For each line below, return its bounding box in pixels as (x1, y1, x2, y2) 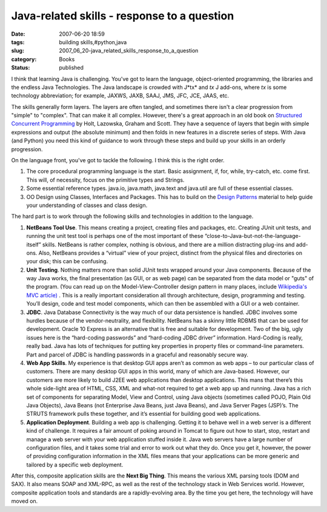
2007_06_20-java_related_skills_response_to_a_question (59, 47, 199, 54)
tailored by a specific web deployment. (26, 461, 124, 468)
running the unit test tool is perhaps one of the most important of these (26, 232, 204, 240)
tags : (11, 38, 25, 45)
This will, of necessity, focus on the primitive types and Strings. (26, 176, 185, 183)
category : (11, 55, 37, 63)
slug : (11, 47, 24, 54)
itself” (26, 241, 42, 248)
